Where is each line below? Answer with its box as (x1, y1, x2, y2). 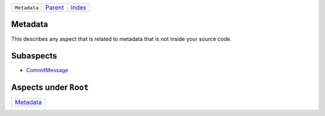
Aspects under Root (11, 82, 89, 93)
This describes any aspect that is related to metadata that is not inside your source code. (11, 35, 232, 42)
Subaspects (11, 51, 57, 61)
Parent (45, 4, 64, 11)
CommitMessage (26, 67, 69, 74)
